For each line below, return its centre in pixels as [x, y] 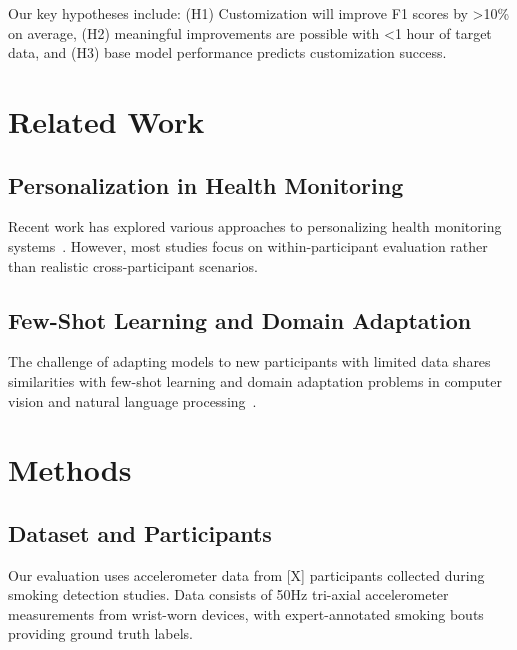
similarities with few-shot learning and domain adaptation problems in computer [255, 380]
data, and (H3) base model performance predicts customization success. [227, 52]
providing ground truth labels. [100, 633]
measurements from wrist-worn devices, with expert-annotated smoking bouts [246, 613]
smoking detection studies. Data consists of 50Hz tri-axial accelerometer [228, 594]
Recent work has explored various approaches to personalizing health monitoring [255, 226]
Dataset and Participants [140, 532]
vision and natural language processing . [132, 400]
